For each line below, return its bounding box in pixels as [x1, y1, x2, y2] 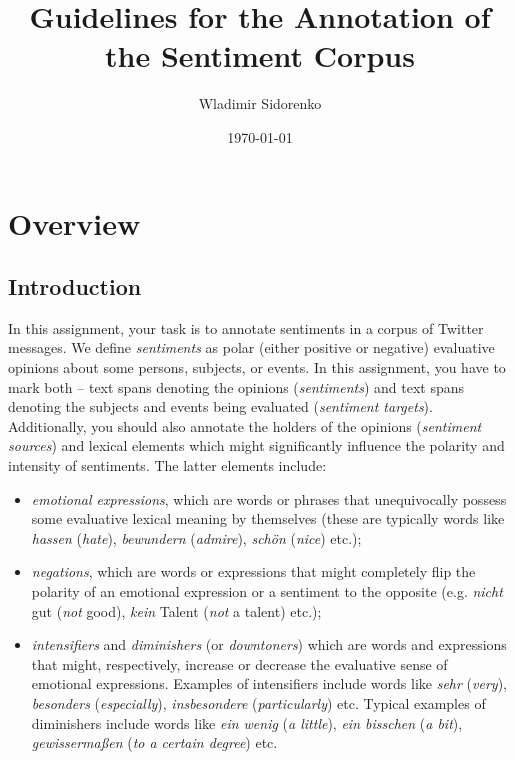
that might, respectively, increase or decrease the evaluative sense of [31, 653, 448, 674]
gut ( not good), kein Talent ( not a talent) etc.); [31, 600, 322, 621]
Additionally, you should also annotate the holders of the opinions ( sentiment [8, 415, 482, 436]
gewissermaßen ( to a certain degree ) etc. [31, 732, 278, 753]
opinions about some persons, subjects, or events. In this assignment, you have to [8, 357, 506, 378]
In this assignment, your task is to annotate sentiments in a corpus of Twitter [8, 317, 484, 338]
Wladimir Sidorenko [198, 93, 322, 114]
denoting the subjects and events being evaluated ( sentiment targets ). [8, 396, 433, 417]
